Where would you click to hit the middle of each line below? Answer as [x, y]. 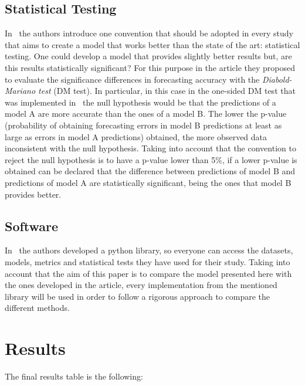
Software [32, 226]
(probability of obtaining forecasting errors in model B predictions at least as [143, 125]
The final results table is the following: [74, 376]
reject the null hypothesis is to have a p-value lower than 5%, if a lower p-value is [151, 159]
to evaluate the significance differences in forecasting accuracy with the [132, 79]
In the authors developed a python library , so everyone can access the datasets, [149, 250]
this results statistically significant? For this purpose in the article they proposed [150, 67]
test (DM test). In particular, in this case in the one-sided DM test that [167, 91]
